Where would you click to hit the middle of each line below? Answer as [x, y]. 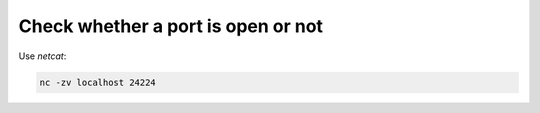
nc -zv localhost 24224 [98, 82]
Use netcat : [42, 56]
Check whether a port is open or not [171, 26]
